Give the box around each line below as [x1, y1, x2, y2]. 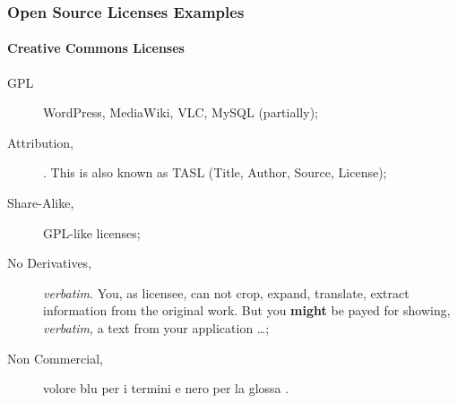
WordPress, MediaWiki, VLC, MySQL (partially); [43, 103, 318, 122]
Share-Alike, [7, 193, 74, 212]
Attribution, [7, 133, 73, 151]
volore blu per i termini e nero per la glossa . [43, 379, 289, 398]
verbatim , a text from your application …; [43, 318, 270, 337]
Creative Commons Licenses [7, 39, 185, 57]
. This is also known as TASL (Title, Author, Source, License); [43, 163, 387, 182]
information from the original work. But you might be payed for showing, [43, 301, 451, 320]
